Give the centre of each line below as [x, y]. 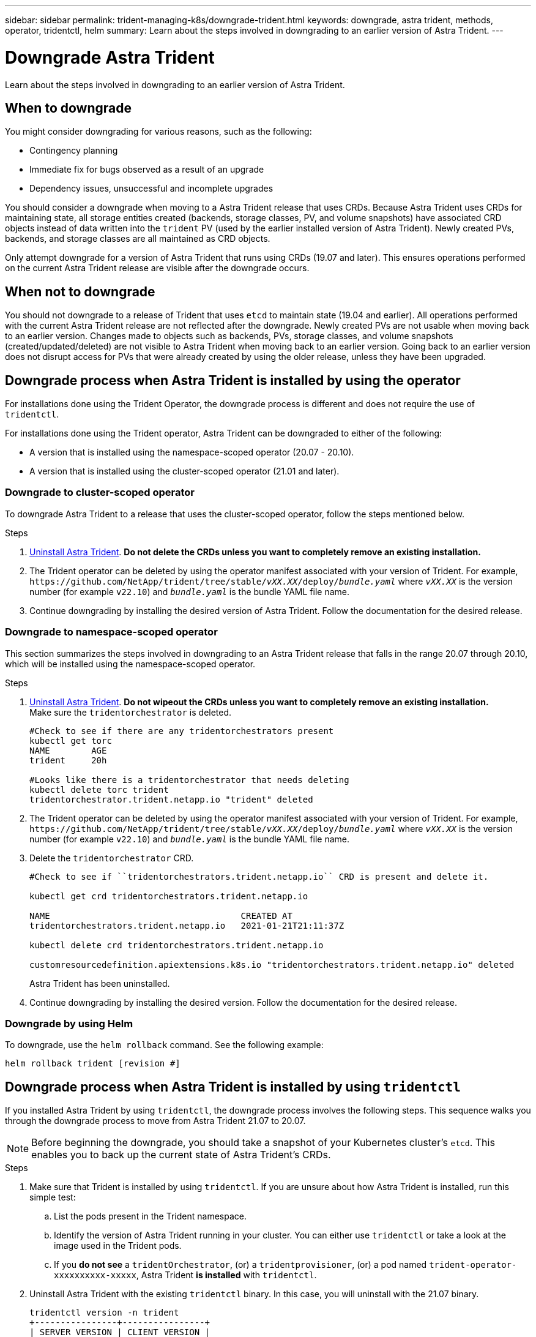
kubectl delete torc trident [99, 789]
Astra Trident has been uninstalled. [100, 983]
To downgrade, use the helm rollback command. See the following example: [164, 1045]
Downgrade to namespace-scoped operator [111, 632]
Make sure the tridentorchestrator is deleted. [131, 712]
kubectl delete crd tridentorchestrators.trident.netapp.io [177, 945]
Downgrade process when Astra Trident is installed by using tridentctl [233, 1087]
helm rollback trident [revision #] [93, 1064]
